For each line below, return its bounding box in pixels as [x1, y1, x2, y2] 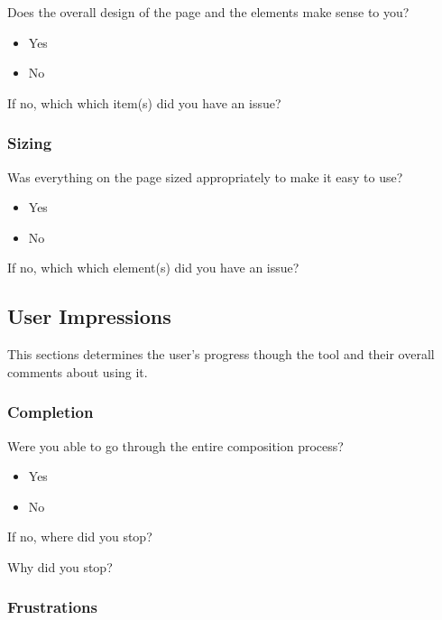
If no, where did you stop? [7, 527, 152, 546]
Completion [7, 401, 94, 423]
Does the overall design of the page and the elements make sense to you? [7, 3, 410, 21]
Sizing [7, 132, 52, 154]
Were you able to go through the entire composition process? [7, 436, 344, 455]
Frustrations [7, 596, 97, 618]
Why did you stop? [7, 557, 113, 576]
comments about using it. [7, 362, 148, 381]
